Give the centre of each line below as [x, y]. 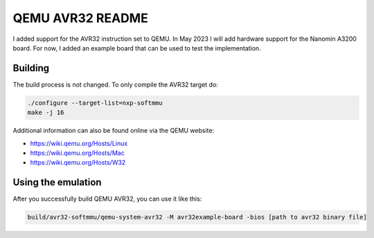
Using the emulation [57, 182]
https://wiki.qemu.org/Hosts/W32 [78, 163]
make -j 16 [46, 113]
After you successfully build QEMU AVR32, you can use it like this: [107, 199]
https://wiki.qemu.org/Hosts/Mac [77, 153]
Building [31, 68]
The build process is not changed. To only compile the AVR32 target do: [115, 84]
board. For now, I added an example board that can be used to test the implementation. [137, 48]
